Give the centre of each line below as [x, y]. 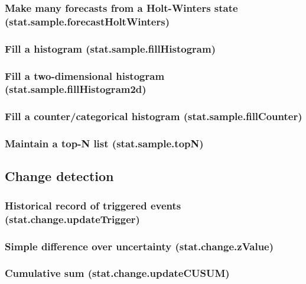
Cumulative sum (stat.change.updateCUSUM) [117, 273]
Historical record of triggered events [93, 205]
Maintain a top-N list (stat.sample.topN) [104, 143]
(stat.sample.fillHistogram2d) [76, 89]
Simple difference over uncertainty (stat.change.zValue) [139, 246]
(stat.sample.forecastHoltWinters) [87, 21]
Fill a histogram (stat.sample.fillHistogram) [110, 48]
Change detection [59, 176]
